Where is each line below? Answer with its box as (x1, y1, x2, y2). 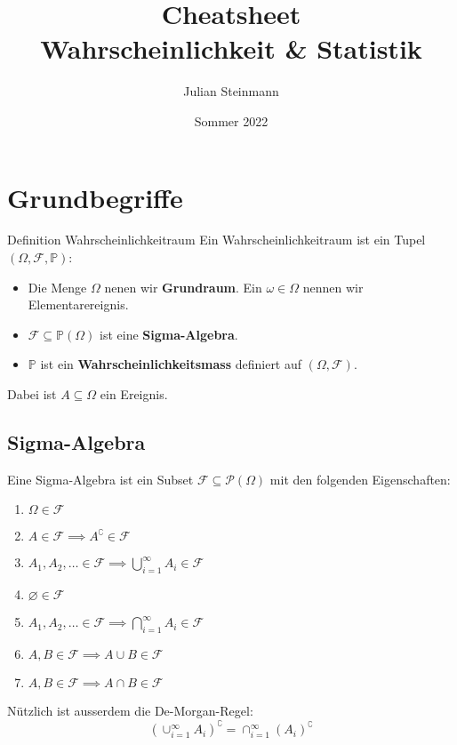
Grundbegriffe (7, 179, 183, 215)
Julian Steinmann (183, 82, 279, 100)
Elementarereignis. (28, 295, 129, 314)
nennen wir (302, 277, 364, 296)
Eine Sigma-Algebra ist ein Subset (7, 469, 194, 488)
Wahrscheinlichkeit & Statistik (40, 30, 422, 67)
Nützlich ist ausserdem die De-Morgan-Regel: (7, 701, 253, 719)
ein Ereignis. (100, 385, 168, 403)
